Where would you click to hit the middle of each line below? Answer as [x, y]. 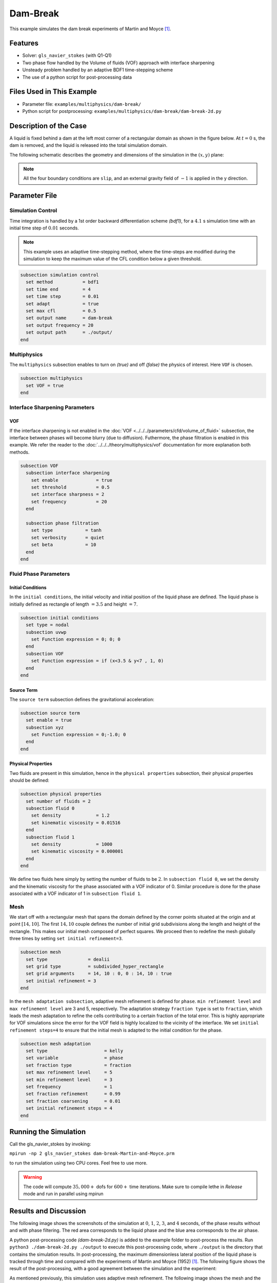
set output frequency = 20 [60, 325]
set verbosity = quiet [68, 537]
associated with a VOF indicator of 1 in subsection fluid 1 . [76, 893]
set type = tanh [66, 530]
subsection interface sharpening [68, 473]
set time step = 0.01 [63, 297]
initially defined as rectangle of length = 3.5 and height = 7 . [74, 604]
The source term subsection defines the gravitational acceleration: [82, 699]
